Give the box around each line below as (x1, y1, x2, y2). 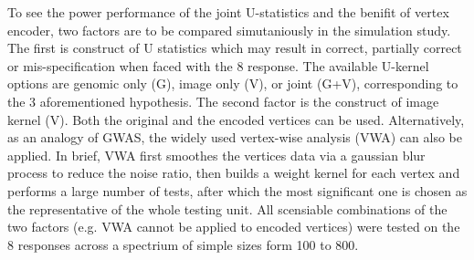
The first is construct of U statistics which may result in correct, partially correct (7, 38, 462, 57)
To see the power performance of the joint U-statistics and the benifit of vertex (7, 3, 449, 21)
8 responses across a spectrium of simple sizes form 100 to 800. (7, 234, 359, 254)
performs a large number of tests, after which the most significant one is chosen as (7, 181, 468, 200)
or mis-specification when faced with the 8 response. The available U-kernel (7, 56, 429, 75)
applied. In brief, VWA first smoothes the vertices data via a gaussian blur (7, 145, 426, 164)
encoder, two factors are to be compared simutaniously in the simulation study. (7, 20, 451, 39)
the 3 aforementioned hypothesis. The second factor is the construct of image (7, 91, 439, 110)
